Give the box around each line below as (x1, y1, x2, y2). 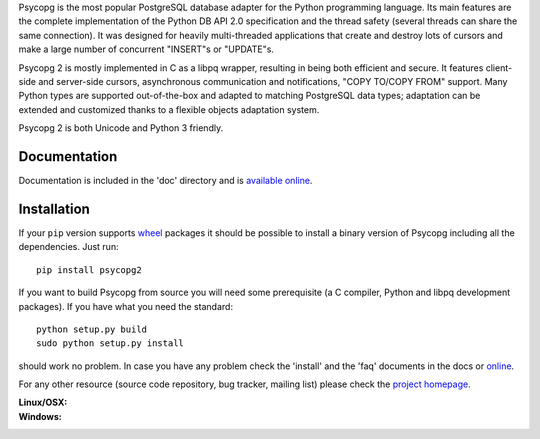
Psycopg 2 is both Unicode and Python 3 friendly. (18, 122, 224, 134)
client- (485, 61, 513, 74)
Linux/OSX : (18, 396, 68, 409)
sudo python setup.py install (36, 338, 185, 349)
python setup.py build (36, 323, 148, 335)
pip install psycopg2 (36, 264, 142, 275)
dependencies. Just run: (18, 241, 119, 253)
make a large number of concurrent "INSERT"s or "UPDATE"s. (18, 43, 275, 55)
